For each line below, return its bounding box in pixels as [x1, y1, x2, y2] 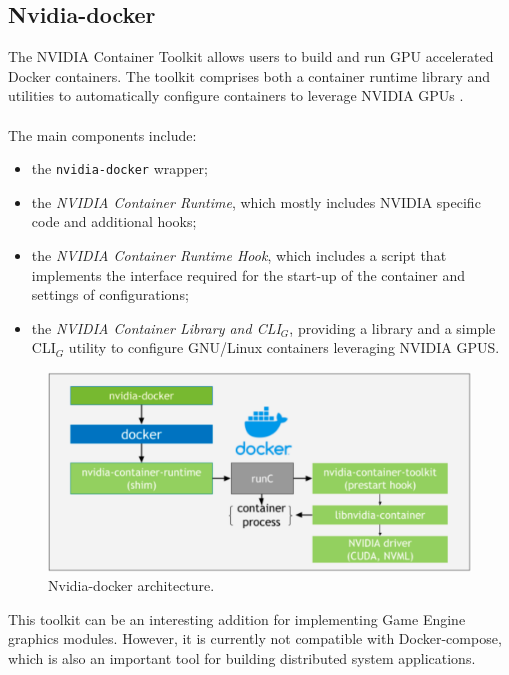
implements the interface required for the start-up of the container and [31, 264, 466, 285]
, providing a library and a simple [289, 317, 496, 338]
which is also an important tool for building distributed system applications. [8, 647, 476, 668]
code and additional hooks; [31, 211, 197, 232]
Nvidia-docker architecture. [48, 575, 215, 596]
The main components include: [8, 124, 197, 145]
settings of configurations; [31, 284, 189, 305]
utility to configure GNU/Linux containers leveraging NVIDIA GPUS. [68, 337, 500, 358]
